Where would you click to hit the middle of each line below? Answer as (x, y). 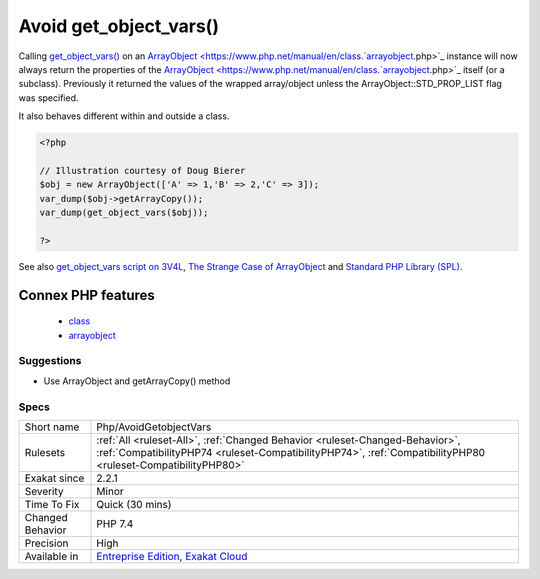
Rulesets (44, 452)
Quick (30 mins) (134, 504)
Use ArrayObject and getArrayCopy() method (137, 381)
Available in (51, 556)
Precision (46, 543)
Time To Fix (52, 504)
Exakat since (54, 478)
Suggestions (50, 361)
